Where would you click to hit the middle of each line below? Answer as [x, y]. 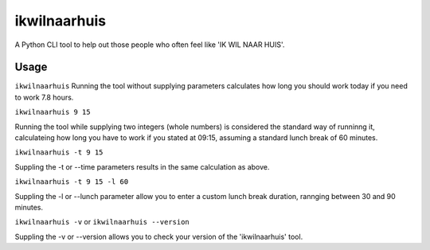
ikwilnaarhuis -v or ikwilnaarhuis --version [102, 222]
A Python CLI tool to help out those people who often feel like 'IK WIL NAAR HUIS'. [150, 45]
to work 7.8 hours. [44, 97]
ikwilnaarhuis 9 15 [53, 112]
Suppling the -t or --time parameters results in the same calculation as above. [142, 166]
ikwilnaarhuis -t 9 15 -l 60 [72, 182]
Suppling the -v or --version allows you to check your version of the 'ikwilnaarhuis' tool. [159, 236]
